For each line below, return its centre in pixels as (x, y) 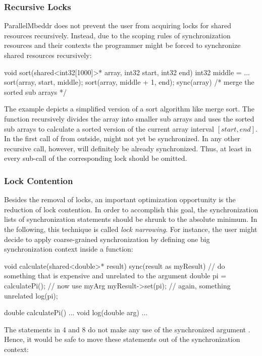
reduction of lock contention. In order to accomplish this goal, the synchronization (131, 209)
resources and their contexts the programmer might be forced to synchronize (122, 45)
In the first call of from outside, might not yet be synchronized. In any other (122, 138)
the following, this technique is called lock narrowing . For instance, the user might (131, 229)
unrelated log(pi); (31, 295)
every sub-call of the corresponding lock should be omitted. (96, 158)
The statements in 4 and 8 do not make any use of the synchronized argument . (127, 329)
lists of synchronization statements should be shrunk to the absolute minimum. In (131, 219)
